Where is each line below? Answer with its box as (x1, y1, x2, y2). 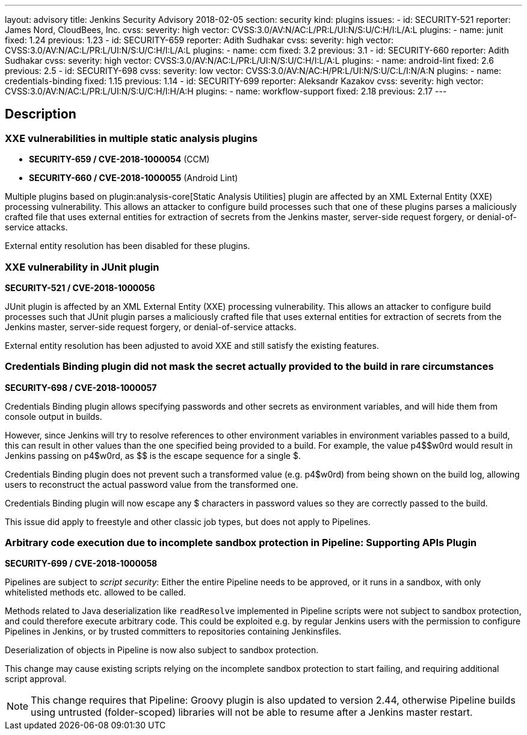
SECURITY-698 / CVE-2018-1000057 (5, 382, 157, 393)
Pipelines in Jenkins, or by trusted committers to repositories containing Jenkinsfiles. (5, 626, 342, 637)
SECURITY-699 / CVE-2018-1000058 (5, 558, 158, 569)
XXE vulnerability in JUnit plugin (5, 260, 159, 273)
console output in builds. (5, 411, 102, 422)
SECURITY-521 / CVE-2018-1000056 (5, 282, 155, 293)
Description (5, 106, 76, 122)
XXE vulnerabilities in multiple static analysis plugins (5, 132, 258, 144)
